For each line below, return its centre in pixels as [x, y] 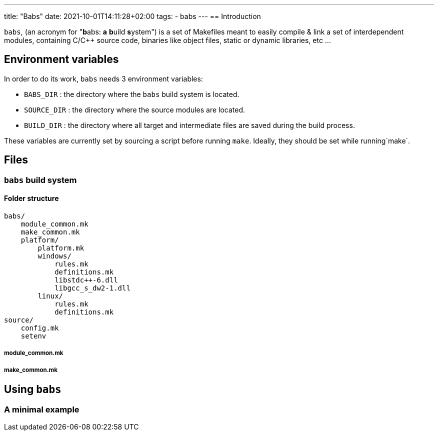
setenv [33, 336]
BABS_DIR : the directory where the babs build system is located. [132, 94]
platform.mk [61, 248]
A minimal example [42, 409]
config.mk [40, 328]
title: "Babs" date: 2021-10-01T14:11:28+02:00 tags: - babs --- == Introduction [132, 16]
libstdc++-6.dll [86, 280]
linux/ [50, 296]
